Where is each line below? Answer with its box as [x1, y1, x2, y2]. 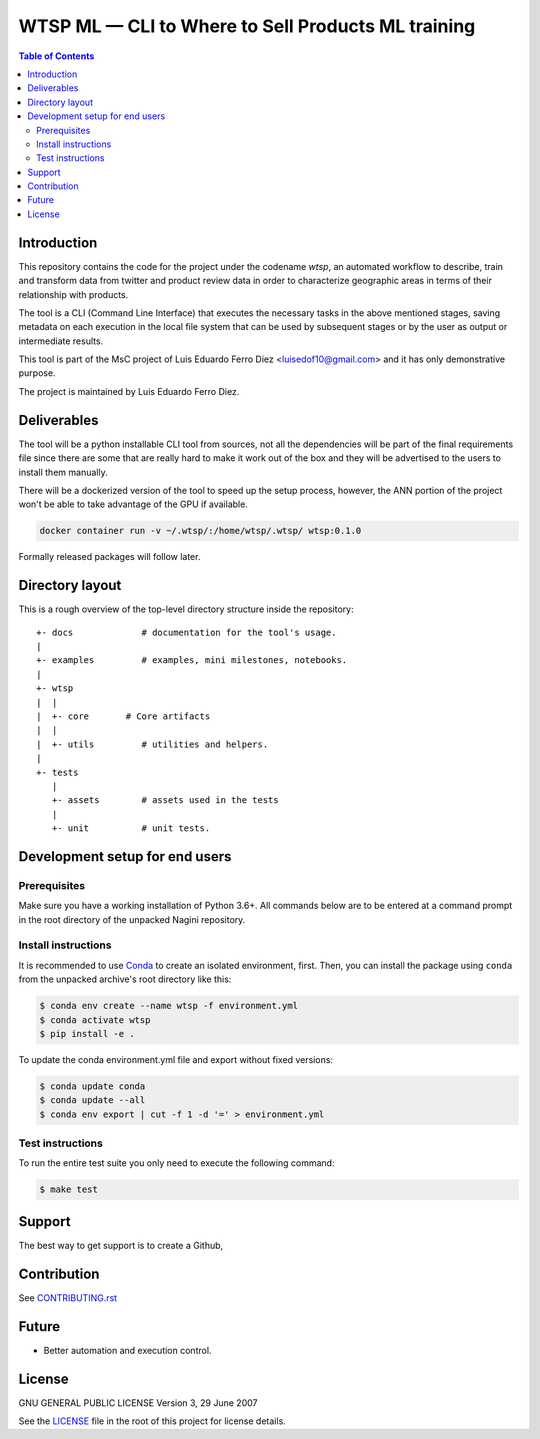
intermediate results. [18, 335, 104, 347]
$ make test [39, 1184, 99, 1195]
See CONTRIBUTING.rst [18, 1291, 118, 1304]
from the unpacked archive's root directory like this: [18, 973, 232, 985]
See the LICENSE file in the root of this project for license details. [18, 1415, 287, 1427]
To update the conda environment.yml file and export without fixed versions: [18, 1053, 334, 1065]
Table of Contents [18, 50, 95, 62]
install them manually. [18, 466, 109, 478]
